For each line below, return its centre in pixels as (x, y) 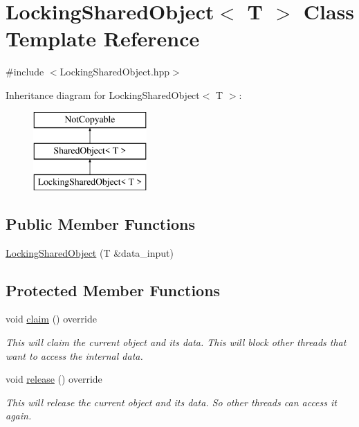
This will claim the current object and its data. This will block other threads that (176, 342)
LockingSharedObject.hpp (115, 72)
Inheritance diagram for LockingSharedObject (103, 94)
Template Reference (103, 38)
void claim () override (51, 319)
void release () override (54, 379)
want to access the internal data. (74, 355)
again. (19, 416)
